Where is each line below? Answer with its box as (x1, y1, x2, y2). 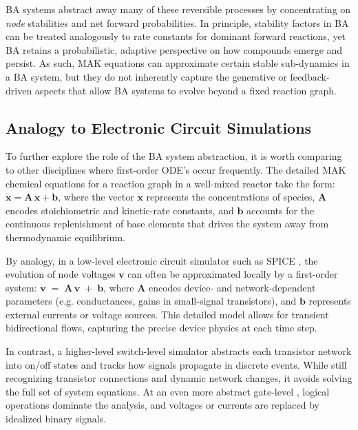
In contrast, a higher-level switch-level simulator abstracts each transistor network (6, 344, 352, 358)
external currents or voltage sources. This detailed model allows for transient (6, 307, 329, 321)
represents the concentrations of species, (146, 190, 315, 204)
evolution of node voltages (6, 267, 116, 281)
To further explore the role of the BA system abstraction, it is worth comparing (6, 149, 342, 163)
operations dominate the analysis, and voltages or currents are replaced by (6, 398, 320, 412)
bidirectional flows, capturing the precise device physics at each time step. (6, 320, 317, 335)
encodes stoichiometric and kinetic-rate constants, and (6, 203, 234, 217)
